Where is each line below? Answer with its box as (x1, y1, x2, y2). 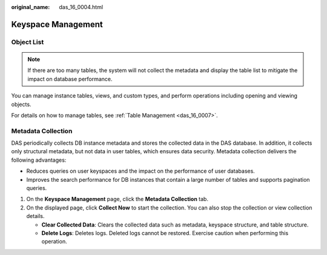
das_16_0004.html (59, 4, 103, 10)
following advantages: (11, 156, 67, 164)
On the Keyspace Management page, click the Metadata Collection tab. (26, 196, 209, 203)
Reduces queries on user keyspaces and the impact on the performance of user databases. (26, 167, 256, 175)
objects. (11, 101, 31, 108)
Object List (11, 38, 44, 46)
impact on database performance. (27, 75, 113, 82)
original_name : (11, 4, 50, 10)
